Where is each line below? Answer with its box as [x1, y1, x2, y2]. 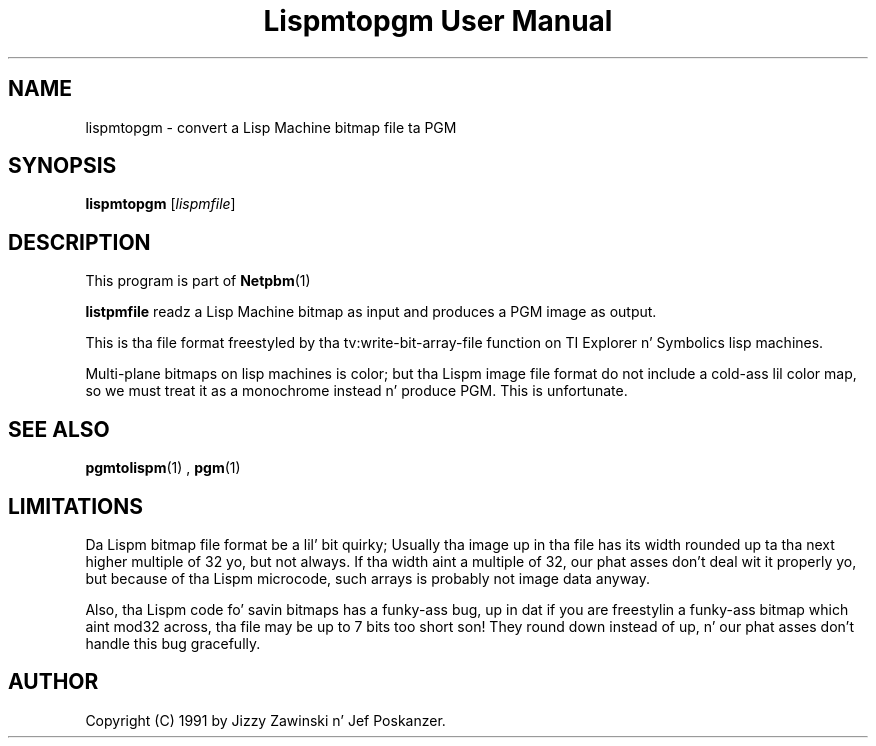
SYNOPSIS [8, 153, 117, 179]
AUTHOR [8, 669, 99, 695]
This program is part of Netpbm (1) [85, 272, 311, 290]
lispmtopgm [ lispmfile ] [85, 195, 236, 213]
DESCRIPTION [8, 229, 151, 255]
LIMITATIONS [8, 493, 144, 519]
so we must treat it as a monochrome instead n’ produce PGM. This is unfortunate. [85, 382, 628, 400]
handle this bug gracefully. [85, 634, 261, 652]
